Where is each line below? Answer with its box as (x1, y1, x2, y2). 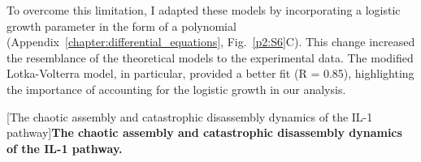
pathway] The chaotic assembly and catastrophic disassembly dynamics (7, 124, 402, 141)
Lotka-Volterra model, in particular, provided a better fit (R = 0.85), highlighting (7, 65, 414, 82)
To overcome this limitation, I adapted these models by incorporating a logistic (7, 2, 401, 18)
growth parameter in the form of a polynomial (7, 17, 237, 34)
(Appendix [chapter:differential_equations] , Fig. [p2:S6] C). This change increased (7, 33, 415, 50)
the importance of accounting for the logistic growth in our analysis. (7, 80, 346, 97)
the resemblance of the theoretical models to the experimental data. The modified (7, 49, 414, 66)
